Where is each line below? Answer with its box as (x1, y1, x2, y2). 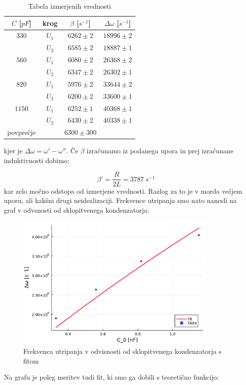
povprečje (7, 127, 36, 137)
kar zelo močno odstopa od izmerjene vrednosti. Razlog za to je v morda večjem (4, 185, 242, 196)
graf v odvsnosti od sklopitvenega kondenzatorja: (4, 204, 149, 215)
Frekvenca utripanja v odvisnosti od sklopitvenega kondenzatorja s (23, 346, 222, 356)
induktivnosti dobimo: (4, 155, 69, 165)
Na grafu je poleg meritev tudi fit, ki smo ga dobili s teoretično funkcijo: (4, 372, 219, 382)
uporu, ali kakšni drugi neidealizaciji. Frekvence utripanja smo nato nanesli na (4, 195, 237, 205)
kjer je (4, 146, 23, 156)
